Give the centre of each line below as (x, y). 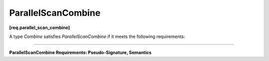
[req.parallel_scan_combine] (40, 28)
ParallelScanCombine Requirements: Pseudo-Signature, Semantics (80, 53)
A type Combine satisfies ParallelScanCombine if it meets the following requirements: (97, 36)
